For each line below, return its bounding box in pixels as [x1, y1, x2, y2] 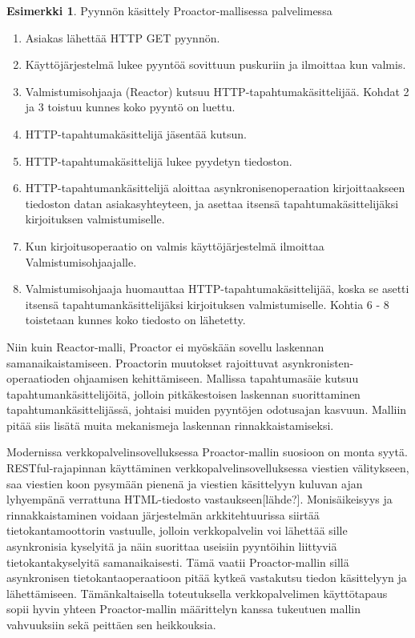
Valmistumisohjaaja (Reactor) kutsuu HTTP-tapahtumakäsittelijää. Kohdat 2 [25, 82, 409, 99]
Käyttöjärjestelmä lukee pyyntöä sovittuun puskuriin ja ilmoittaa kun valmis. [25, 56, 406, 73]
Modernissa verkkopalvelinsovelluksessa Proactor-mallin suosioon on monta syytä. [6, 443, 408, 460]
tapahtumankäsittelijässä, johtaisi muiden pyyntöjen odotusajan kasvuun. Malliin [6, 401, 407, 418]
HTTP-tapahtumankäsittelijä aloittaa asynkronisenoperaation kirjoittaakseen [25, 179, 405, 196]
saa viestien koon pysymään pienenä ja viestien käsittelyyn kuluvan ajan [6, 475, 363, 492]
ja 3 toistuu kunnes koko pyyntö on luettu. [25, 98, 236, 115]
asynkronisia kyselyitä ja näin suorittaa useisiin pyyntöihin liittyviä [6, 538, 337, 555]
